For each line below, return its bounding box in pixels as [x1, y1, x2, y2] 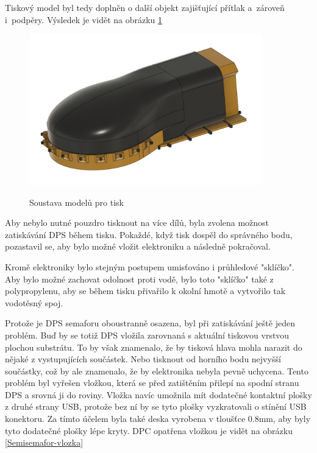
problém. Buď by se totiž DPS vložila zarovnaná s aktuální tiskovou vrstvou [5, 328, 290, 341]
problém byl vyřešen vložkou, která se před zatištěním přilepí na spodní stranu [5, 376, 299, 389]
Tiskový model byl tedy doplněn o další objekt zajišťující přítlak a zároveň [5, 1, 285, 13]
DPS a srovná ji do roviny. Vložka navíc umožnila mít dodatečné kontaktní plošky [5, 388, 312, 401]
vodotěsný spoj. [5, 296, 63, 309]
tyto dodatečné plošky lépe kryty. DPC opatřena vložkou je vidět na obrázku [5, 424, 293, 437]
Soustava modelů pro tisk [29, 195, 124, 208]
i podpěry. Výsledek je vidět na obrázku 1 [5, 13, 163, 26]
